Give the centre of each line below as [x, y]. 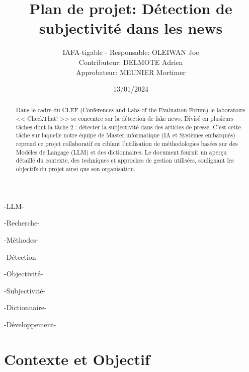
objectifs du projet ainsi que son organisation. [76, 169]
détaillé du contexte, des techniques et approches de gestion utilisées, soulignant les [125, 160]
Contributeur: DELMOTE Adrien [131, 62]
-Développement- [30, 324]
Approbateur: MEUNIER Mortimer [131, 72]
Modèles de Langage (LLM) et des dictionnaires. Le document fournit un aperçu [121, 152]
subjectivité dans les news [131, 28]
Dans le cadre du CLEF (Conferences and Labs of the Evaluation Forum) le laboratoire [131, 110]
